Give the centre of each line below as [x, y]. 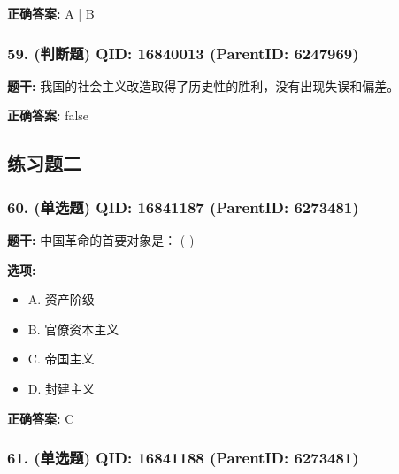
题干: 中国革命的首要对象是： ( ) [101, 240]
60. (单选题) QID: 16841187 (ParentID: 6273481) [183, 206]
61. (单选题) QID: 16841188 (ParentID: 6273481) [183, 458]
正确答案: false [48, 115]
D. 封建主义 [61, 388]
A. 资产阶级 [61, 299]
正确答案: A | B [51, 13]
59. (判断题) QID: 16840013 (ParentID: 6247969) [183, 53]
